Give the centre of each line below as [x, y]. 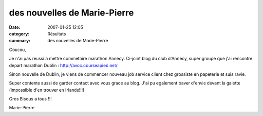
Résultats [57, 33]
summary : [20, 41]
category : [19, 33]
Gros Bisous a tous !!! [30, 99]
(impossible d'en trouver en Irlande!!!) [47, 90]
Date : [15, 27]
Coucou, [18, 50]
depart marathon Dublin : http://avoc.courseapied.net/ [63, 65]
